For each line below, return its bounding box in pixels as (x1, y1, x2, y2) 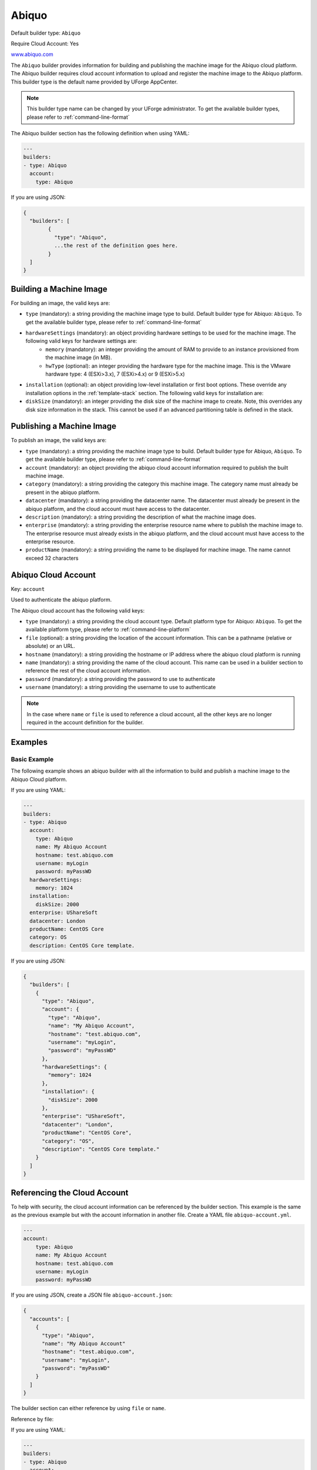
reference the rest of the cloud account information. (25, 667, 151, 674)
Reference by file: (11, 1415, 54, 1422)
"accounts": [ (29, 1315, 70, 1322)
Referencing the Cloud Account (11, 1188, 129, 1198)
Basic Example (11, 756, 54, 764)
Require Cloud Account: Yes (11, 40, 79, 47)
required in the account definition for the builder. (26, 719, 144, 726)
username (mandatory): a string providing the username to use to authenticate (25, 684, 216, 691)
